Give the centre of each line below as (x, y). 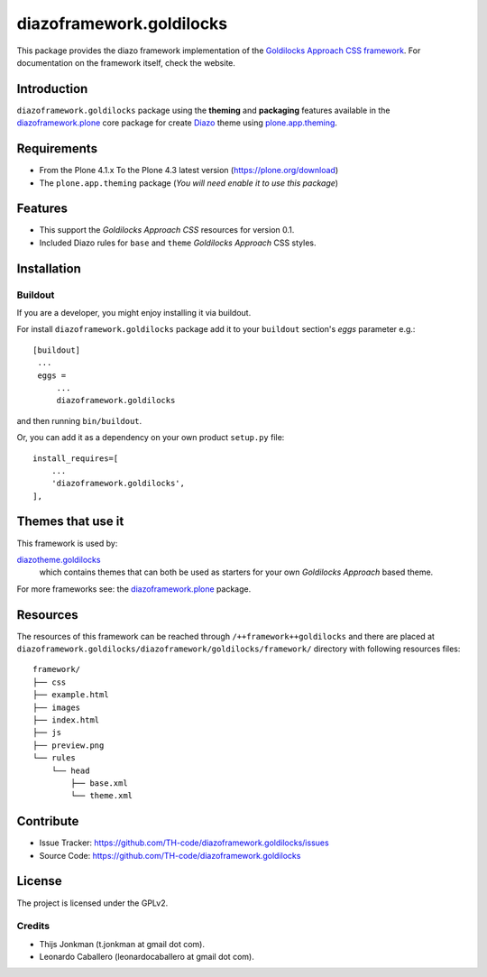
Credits (33, 926)
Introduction (52, 89)
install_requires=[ (76, 458)
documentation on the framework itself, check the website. (126, 62)
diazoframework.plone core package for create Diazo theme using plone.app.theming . (177, 123)
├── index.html (66, 720)
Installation (49, 268)
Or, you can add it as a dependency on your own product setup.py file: (151, 438)
